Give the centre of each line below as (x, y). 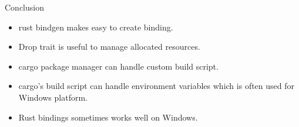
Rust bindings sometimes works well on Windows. (108, 117)
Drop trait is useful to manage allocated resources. (109, 47)
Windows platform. (53, 97)
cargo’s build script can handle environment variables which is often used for (157, 86)
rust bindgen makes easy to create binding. (96, 27)
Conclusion (24, 7)
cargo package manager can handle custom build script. (118, 66)
